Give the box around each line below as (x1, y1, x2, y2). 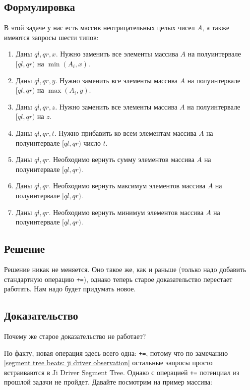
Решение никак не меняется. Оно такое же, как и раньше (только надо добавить (4, 264, 247, 274)
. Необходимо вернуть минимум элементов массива (49, 207, 204, 217)
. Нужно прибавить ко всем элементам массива (54, 127, 197, 138)
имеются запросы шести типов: (4, 32, 99, 42)
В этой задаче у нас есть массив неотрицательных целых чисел (4, 22, 195, 33)
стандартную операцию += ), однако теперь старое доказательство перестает (4, 274, 233, 284)
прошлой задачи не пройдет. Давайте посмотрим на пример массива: (4, 377, 212, 387)
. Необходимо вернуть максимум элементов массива (49, 180, 206, 191)
